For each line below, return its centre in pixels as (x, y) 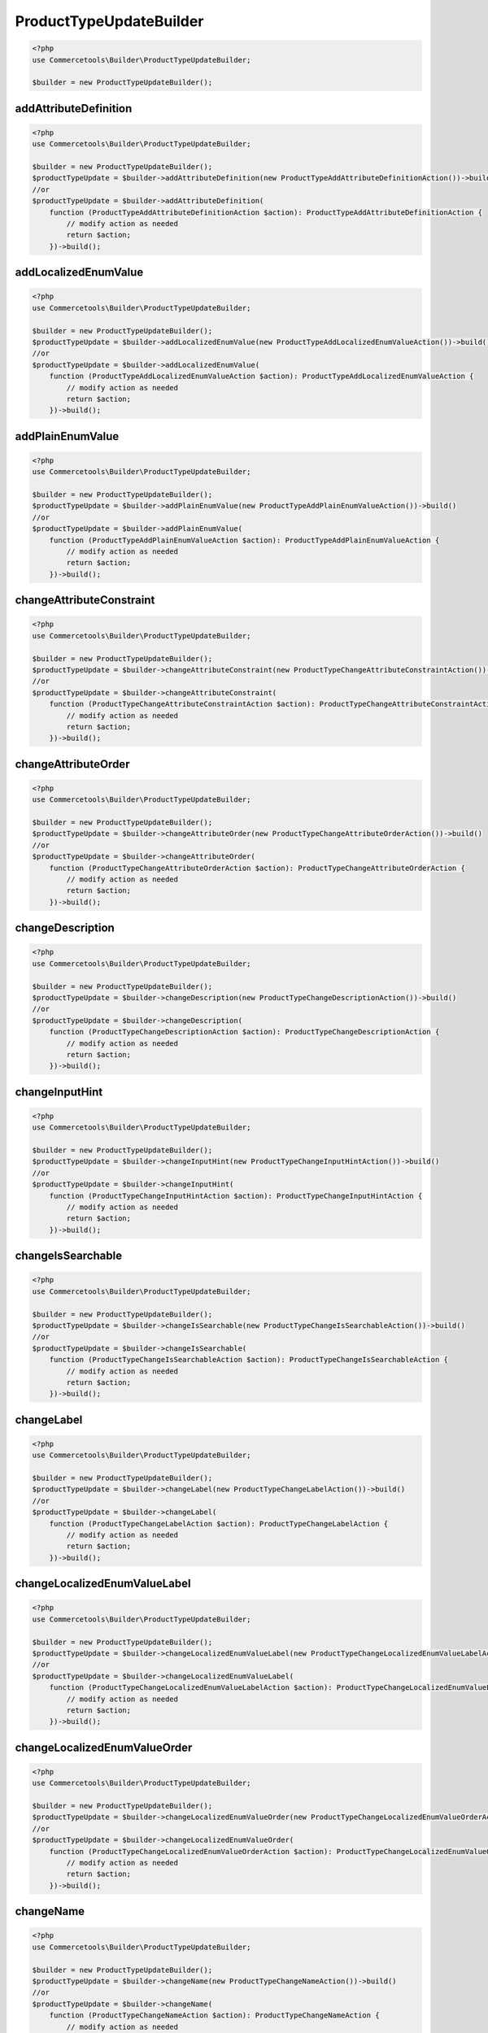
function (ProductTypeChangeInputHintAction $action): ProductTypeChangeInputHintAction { (236, 1196)
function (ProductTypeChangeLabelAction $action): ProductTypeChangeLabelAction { (219, 1524)
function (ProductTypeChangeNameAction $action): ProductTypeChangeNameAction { (214, 2016)
